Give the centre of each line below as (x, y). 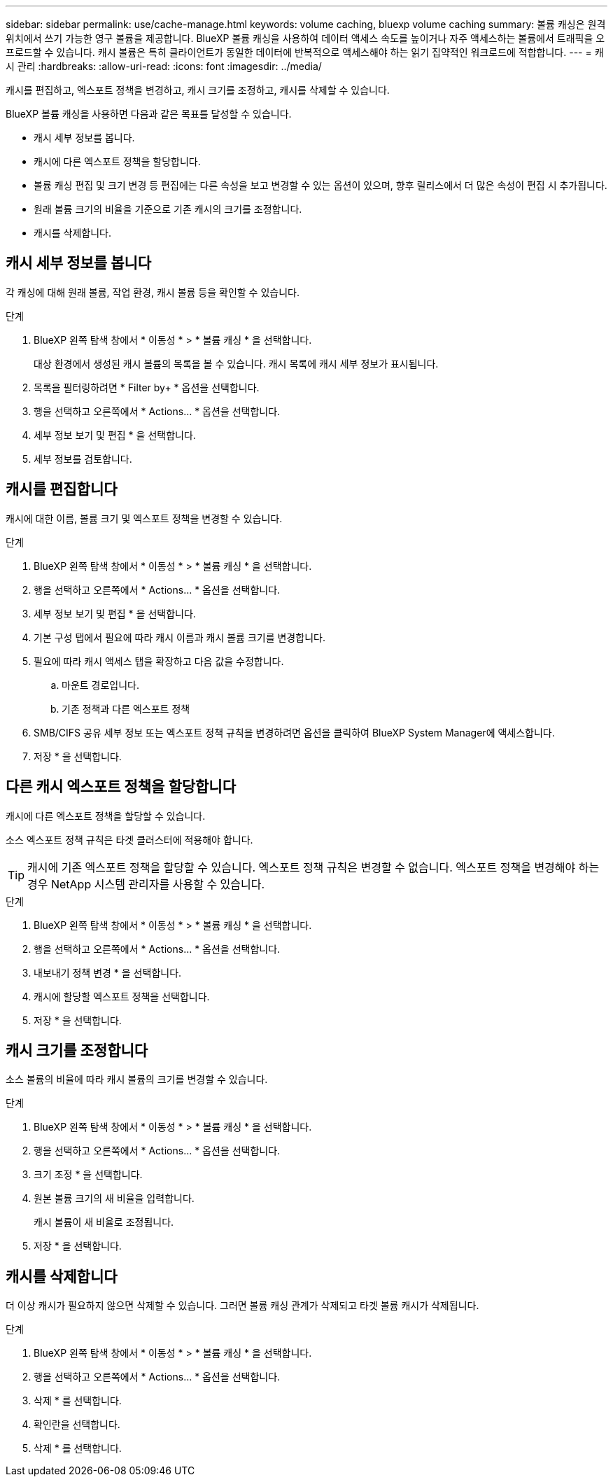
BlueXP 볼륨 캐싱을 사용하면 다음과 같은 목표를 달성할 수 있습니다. (149, 114)
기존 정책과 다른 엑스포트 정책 (126, 708)
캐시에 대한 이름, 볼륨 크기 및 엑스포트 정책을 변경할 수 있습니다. (144, 518)
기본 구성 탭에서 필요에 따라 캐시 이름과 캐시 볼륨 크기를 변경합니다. (179, 637)
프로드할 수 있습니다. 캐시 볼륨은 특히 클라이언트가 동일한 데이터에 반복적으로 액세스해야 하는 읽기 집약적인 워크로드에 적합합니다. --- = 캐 (305, 52)
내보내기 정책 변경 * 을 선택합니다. (108, 972)
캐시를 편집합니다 (62, 489)
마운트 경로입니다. (101, 685)
